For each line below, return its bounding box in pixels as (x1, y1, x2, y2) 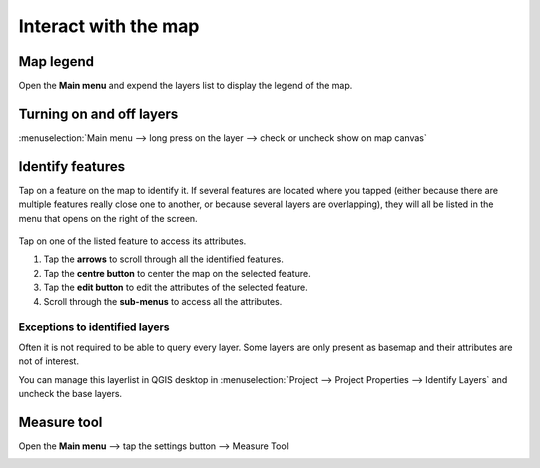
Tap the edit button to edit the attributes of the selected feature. (43, 281, 309, 294)
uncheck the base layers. (18, 387, 123, 399)
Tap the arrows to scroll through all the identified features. (43, 253, 284, 265)
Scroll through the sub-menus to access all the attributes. (43, 295, 283, 307)
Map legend (18, 53, 95, 70)
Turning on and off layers (18, 105, 179, 122)
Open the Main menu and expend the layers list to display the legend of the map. (18, 80, 353, 92)
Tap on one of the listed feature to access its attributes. (18, 235, 247, 247)
